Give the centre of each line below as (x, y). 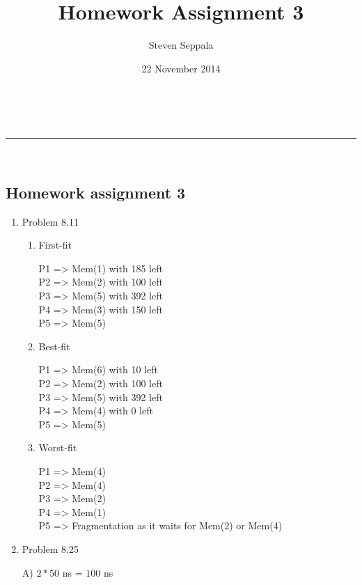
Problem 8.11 (50, 221)
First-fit (55, 245)
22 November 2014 (181, 68)
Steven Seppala (181, 45)
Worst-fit (58, 447)
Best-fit (54, 346)
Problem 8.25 (50, 548)
